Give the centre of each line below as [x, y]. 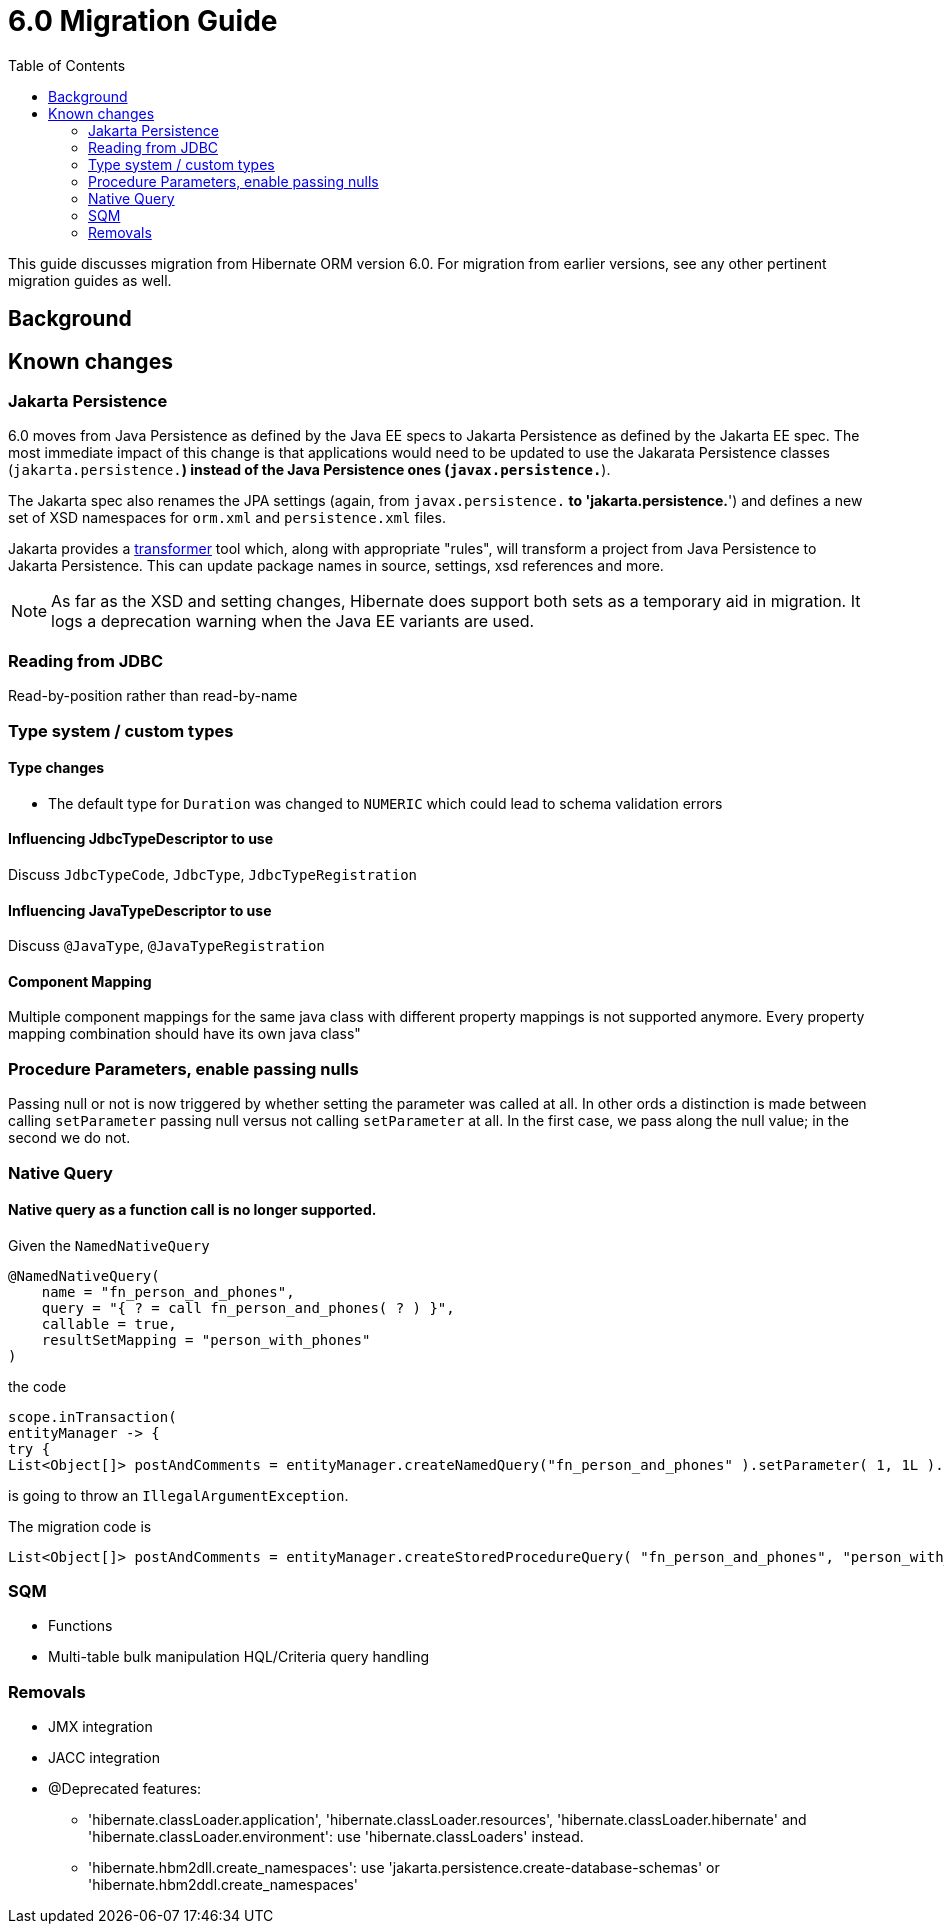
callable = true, [109, 1323]
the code [37, 1386]
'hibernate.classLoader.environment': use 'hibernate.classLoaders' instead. [336, 1837]
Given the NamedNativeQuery [109, 1245]
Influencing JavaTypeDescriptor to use [140, 910]
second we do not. [69, 1138]
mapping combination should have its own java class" [184, 1034]
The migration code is [80, 1526]
